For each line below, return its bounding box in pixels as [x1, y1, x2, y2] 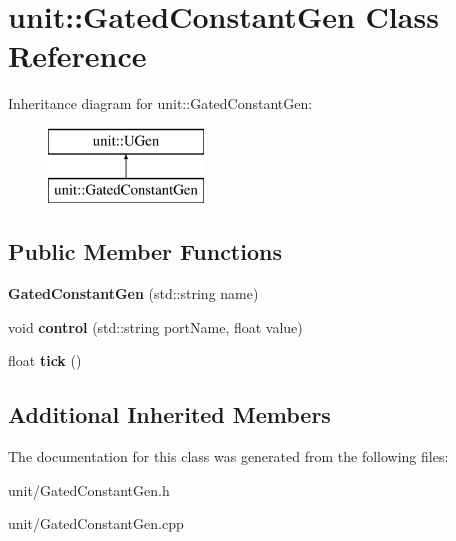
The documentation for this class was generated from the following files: [8, 446, 449, 467]
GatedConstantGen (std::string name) [8, 283, 259, 304]
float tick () [8, 350, 82, 371]
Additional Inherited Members [8, 399, 331, 430]
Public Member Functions [8, 236, 282, 267]
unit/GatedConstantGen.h [8, 479, 170, 500]
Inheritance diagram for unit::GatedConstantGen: [8, 93, 313, 114]
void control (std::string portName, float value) [8, 316, 303, 337]
